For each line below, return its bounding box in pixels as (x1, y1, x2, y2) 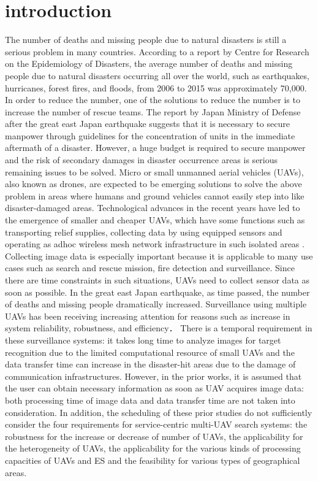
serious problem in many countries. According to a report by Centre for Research (5, 45, 309, 58)
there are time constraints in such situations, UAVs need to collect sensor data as (5, 274, 310, 286)
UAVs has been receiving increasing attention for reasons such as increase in (5, 309, 290, 322)
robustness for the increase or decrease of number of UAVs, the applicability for (5, 429, 303, 442)
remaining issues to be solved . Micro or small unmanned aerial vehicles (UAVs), (5, 165, 304, 178)
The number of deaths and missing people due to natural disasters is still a (5, 33, 287, 46)
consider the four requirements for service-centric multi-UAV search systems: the (5, 418, 308, 431)
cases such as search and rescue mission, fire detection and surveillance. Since (5, 261, 295, 274)
